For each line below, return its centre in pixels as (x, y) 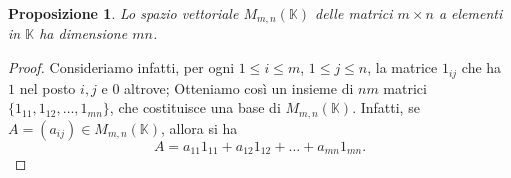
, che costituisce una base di (195, 107)
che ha (481, 67)
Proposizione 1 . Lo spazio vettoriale (123, 13)
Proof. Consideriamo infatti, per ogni (121, 67)
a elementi (470, 13)
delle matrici (354, 13)
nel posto (47, 87)
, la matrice (402, 67)
